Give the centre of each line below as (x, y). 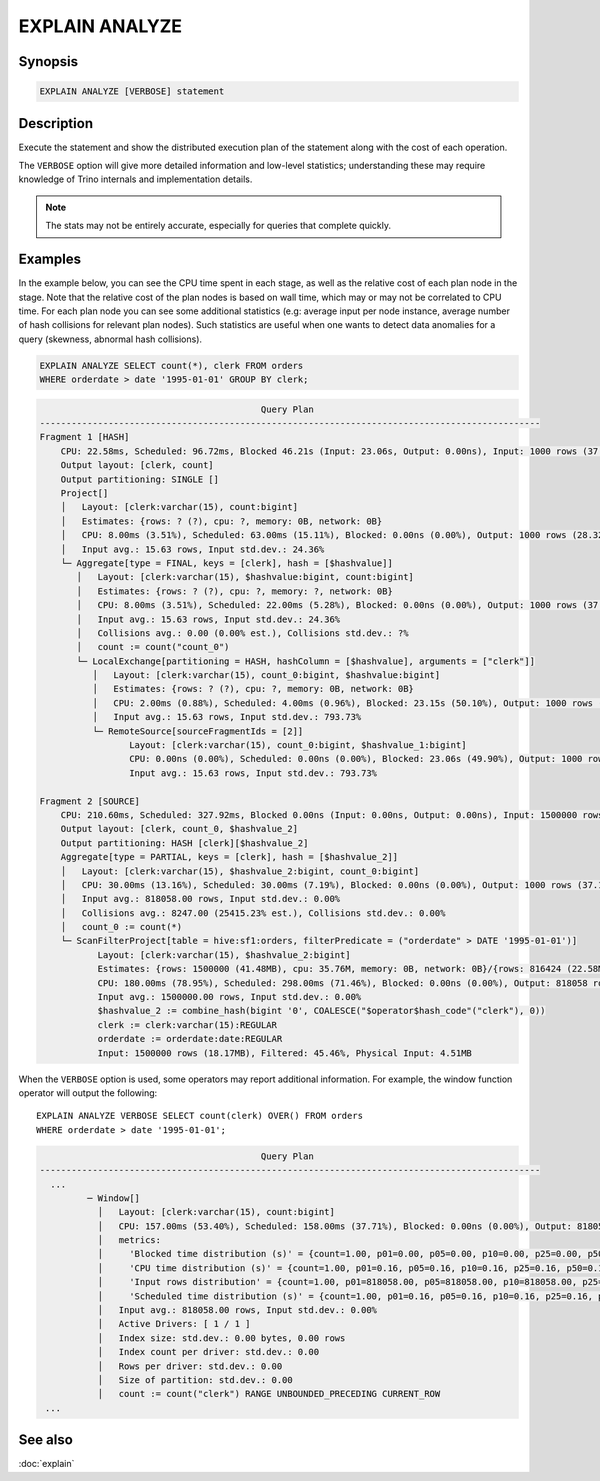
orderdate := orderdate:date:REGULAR (190, 1039)
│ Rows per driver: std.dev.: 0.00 (190, 1366)
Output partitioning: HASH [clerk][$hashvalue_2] (184, 843)
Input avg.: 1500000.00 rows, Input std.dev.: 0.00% (229, 997)
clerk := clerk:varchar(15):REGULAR (187, 1024)
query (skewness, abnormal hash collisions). (110, 339)
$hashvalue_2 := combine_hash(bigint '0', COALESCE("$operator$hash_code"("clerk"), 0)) (321, 1011)
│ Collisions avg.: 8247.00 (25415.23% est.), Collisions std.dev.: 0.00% (253, 913)
